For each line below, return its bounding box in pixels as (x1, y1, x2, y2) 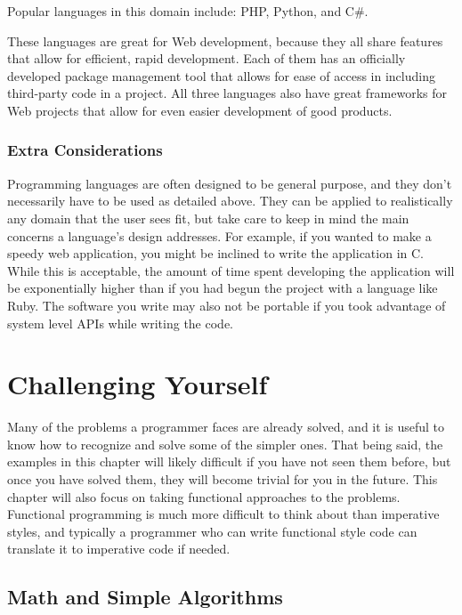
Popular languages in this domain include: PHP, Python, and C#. (7, 2, 369, 20)
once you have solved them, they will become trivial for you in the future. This (7, 470, 438, 489)
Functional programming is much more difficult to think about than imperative (7, 505, 440, 523)
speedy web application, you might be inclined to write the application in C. (7, 244, 424, 263)
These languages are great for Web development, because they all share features (7, 31, 443, 50)
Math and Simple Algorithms (7, 583, 283, 611)
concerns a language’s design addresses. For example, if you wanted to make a (7, 226, 432, 245)
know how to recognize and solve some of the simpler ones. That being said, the (7, 434, 443, 453)
